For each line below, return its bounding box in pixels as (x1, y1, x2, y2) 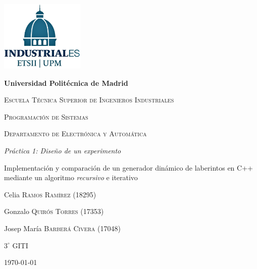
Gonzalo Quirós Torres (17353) (4, 206, 104, 217)
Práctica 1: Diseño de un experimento (4, 145, 121, 156)
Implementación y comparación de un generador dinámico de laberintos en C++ (4, 162, 253, 173)
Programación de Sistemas (4, 111, 88, 122)
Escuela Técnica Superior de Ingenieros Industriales (4, 94, 174, 105)
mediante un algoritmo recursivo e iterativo (4, 172, 138, 183)
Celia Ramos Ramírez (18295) (4, 189, 96, 199)
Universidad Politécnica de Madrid (4, 77, 128, 88)
